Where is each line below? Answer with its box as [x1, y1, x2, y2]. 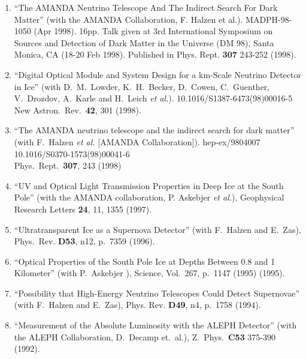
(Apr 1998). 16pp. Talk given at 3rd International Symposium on [34, 25, 273, 37]
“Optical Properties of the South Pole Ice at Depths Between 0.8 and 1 [14, 255, 275, 267]
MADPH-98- [246, 13, 292, 25]
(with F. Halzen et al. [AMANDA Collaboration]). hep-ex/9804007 [14, 135, 260, 148]
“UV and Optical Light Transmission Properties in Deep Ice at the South [14, 179, 284, 192]
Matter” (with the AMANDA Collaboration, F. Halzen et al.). [14, 13, 243, 25]
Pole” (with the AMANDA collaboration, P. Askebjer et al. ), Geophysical [14, 191, 284, 204]
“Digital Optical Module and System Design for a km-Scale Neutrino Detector [14, 68, 301, 80]
